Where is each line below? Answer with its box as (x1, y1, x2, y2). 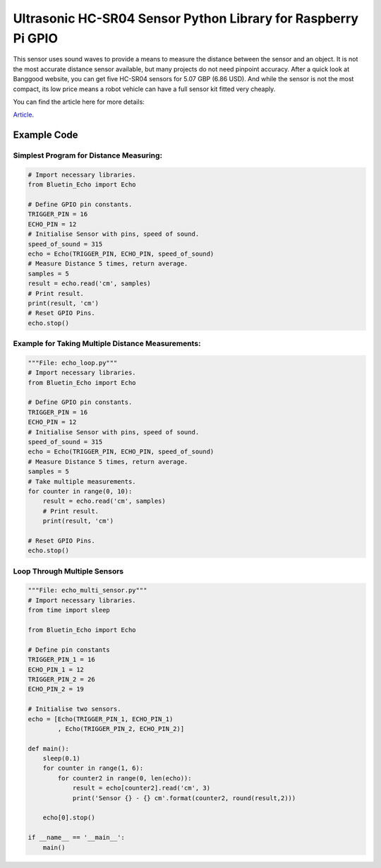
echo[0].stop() (42, 814, 95, 822)
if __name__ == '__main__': (28, 833, 125, 842)
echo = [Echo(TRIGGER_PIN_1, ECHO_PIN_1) (28, 715, 174, 723)
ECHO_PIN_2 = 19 (28, 685, 85, 694)
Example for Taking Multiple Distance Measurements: (13, 339, 201, 349)
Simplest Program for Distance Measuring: (13, 150, 162, 160)
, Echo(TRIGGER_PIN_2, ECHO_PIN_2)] (57, 725, 185, 732)
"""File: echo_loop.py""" (28, 359, 118, 367)
